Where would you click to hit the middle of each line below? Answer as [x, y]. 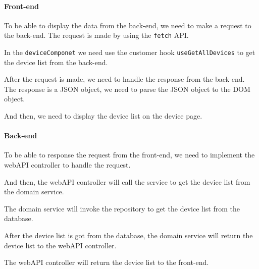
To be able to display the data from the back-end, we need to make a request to [128, 25]
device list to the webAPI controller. [60, 245]
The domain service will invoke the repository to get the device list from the [122, 208]
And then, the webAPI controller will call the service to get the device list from [127, 181]
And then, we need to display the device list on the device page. [103, 116]
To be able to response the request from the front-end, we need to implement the [129, 155]
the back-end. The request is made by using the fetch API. [96, 35]
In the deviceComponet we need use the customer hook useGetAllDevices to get [130, 52]
